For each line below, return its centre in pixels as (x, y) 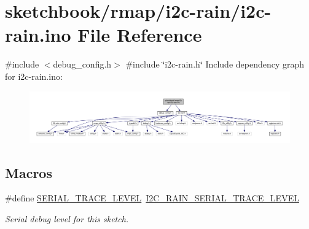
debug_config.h (82, 64)
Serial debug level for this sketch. (67, 218)
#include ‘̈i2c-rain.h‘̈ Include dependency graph (215, 64)
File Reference (140, 35)
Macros (29, 172)
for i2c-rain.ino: (34, 76)
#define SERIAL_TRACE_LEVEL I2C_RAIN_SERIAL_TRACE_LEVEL (152, 198)
